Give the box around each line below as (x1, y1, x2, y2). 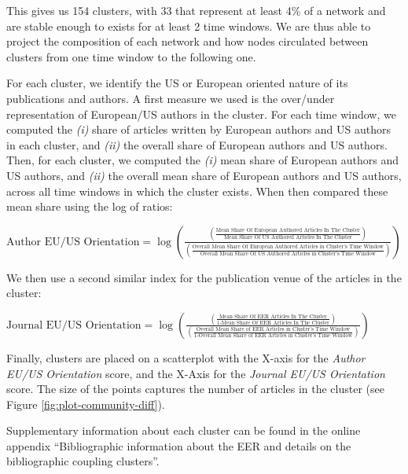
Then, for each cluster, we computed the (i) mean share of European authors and (6, 152, 399, 168)
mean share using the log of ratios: (6, 198, 173, 215)
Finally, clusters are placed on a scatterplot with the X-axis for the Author (6, 349, 366, 366)
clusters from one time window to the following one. (6, 48, 256, 64)
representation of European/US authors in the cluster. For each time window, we (6, 105, 396, 122)
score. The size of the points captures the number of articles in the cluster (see (6, 380, 384, 397)
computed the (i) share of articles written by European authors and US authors (6, 121, 391, 138)
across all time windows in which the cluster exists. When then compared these (6, 182, 388, 199)
